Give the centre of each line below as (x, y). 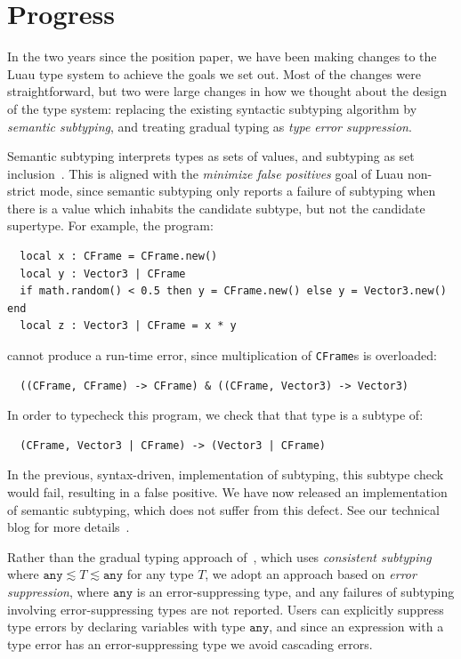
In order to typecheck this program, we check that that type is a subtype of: (215, 415)
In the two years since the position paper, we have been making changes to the (222, 56)
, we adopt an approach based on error (311, 574)
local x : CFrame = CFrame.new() (119, 257)
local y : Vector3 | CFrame (103, 273)
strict (22, 191)
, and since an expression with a (356, 627)
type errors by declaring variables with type (126, 627)
